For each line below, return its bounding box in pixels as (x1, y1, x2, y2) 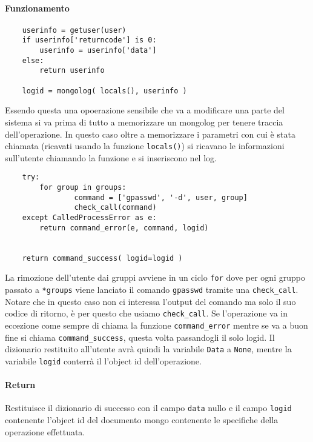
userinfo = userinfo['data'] (39, 46, 157, 55)
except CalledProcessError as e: (22, 213, 157, 223)
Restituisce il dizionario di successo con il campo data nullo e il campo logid (5, 401, 292, 414)
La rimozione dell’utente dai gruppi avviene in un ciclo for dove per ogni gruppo (5, 271, 305, 284)
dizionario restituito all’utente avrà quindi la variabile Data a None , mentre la (5, 343, 292, 355)
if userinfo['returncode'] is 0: (22, 36, 157, 45)
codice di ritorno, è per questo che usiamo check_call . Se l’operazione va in (5, 307, 288, 320)
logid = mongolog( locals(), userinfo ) (22, 86, 187, 95)
